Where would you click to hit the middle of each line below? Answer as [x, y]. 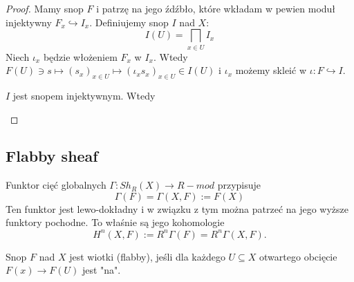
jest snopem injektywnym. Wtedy [84, 95]
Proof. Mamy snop [45, 8]
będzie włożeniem [80, 56]
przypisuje [239, 185]
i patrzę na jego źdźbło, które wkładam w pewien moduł [216, 8]
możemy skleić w [271, 70]
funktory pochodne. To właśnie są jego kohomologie [115, 222]
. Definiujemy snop [129, 22]
